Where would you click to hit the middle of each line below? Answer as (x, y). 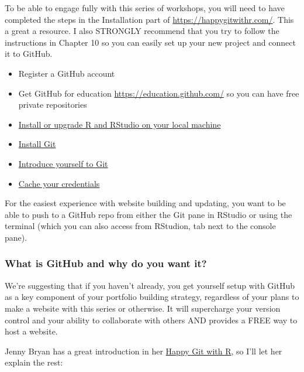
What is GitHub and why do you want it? (106, 263)
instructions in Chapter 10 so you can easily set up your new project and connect (150, 42)
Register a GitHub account (67, 73)
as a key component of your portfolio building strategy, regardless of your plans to (152, 297)
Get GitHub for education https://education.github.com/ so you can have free (159, 93)
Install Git (37, 144)
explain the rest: (34, 362)
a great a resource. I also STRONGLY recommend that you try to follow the (142, 31)
